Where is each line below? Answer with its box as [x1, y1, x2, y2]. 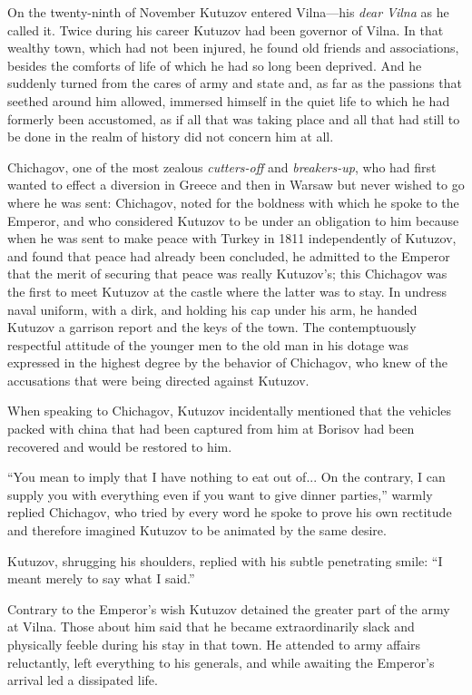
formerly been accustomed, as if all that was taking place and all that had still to [7, 109, 460, 128]
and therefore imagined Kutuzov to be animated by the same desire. [7, 521, 387, 540]
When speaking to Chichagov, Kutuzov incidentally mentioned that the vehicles [7, 401, 452, 420]
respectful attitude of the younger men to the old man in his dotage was [7, 335, 409, 354]
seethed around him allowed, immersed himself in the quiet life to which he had [7, 91, 450, 110]
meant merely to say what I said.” [7, 569, 195, 588]
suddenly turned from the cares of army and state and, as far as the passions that [7, 73, 462, 93]
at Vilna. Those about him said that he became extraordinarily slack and [7, 617, 415, 636]
